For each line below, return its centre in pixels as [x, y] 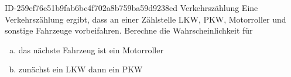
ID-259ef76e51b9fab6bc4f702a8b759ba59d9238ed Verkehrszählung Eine [131, 8]
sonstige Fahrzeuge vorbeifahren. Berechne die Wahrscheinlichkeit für [129, 30]
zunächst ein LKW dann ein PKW [81, 69]
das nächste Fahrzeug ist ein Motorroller [91, 49]
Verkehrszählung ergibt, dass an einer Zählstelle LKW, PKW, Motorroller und [145, 19]
